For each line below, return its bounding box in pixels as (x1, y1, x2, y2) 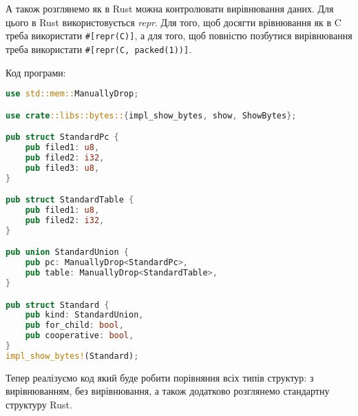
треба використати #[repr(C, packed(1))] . (6, 41, 192, 56)
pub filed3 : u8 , (25, 163, 100, 173)
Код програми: (6, 65, 66, 79)
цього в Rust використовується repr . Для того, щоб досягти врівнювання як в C (6, 14, 341, 29)
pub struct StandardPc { (6, 132, 119, 143)
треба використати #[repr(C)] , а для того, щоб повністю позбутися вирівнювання (6, 28, 352, 43)
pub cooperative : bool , (25, 331, 134, 341)
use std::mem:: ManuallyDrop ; (6, 89, 139, 99)
